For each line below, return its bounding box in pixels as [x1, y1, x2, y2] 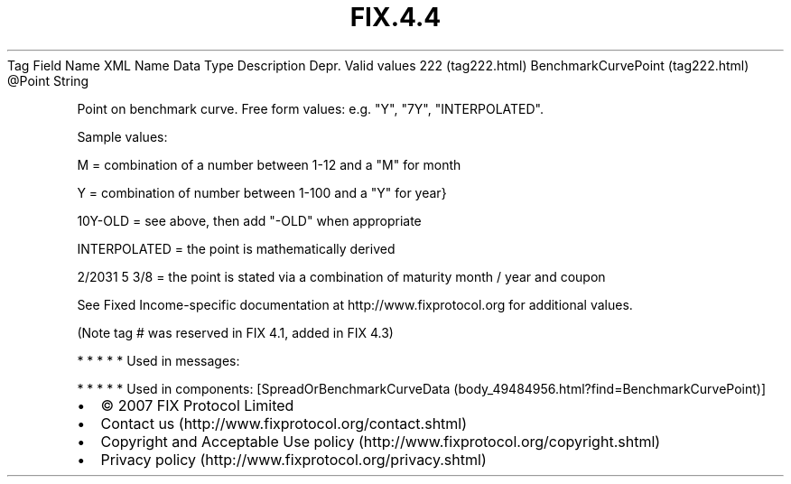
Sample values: [77, 128, 168, 144]
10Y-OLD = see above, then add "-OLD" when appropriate [77, 212, 422, 228]
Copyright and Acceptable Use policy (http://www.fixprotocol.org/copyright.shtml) [100, 432, 661, 451]
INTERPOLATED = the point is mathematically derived [77, 240, 395, 256]
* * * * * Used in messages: [77, 352, 240, 368]
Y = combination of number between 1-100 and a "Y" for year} [77, 184, 447, 200]
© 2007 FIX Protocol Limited [100, 396, 294, 414]
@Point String [7, 72, 89, 88]
